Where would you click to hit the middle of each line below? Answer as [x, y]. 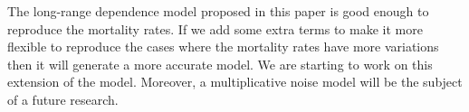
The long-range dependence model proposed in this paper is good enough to [218, 11]
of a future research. [63, 99]
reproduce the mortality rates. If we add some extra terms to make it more [215, 28]
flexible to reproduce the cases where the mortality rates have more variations [223, 47]
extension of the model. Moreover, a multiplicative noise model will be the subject [235, 82]
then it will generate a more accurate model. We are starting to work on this [220, 64]
